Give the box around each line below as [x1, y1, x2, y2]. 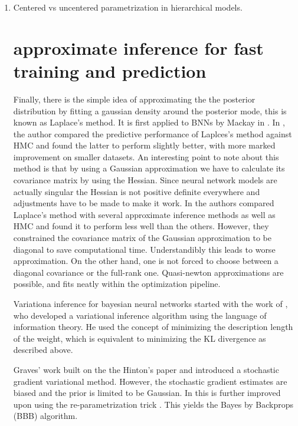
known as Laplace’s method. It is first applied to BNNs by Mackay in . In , [13, 116, 285, 128]
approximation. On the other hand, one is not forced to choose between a [13, 255, 279, 267]
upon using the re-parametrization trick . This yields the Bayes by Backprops [13, 398, 294, 410]
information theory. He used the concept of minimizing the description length [13, 321, 293, 333]
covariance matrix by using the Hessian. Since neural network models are [13, 174, 277, 186]
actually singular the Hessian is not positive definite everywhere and [13, 185, 260, 197]
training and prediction [13, 58, 207, 82]
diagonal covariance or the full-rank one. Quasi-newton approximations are [13, 266, 284, 278]
